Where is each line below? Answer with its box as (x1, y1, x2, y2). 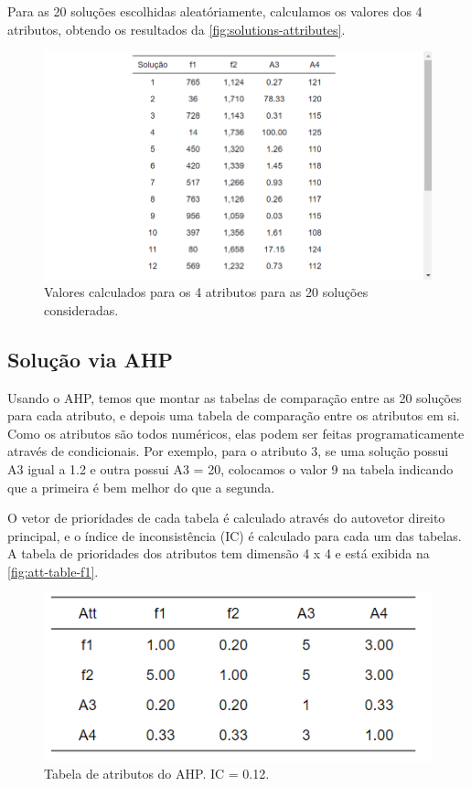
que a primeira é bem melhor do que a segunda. (7, 477, 275, 496)
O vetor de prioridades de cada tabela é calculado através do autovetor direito (7, 508, 445, 527)
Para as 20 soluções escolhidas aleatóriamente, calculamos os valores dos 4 (7, 2, 423, 20)
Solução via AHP (7, 345, 174, 373)
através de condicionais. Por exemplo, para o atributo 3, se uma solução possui (7, 441, 449, 461)
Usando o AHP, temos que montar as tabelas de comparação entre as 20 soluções (7, 388, 462, 407)
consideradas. (44, 300, 119, 319)
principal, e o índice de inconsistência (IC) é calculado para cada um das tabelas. (7, 526, 462, 545)
